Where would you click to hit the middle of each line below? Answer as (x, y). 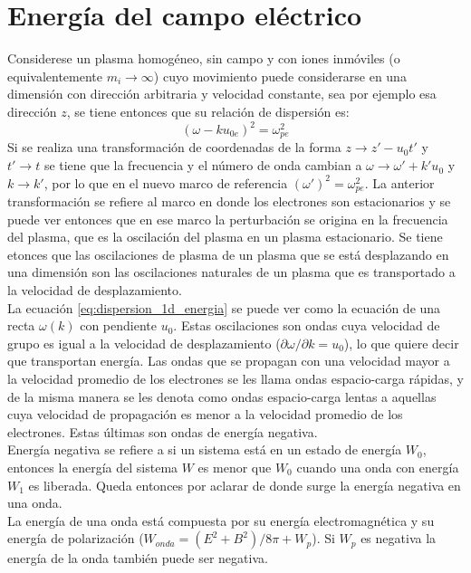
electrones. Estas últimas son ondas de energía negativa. (163, 431)
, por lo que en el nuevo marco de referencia (166, 182)
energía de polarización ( (76, 538)
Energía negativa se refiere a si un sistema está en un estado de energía (205, 449)
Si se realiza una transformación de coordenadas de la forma (174, 147)
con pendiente (118, 325)
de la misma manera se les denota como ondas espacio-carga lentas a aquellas (222, 396)
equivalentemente (55, 76)
